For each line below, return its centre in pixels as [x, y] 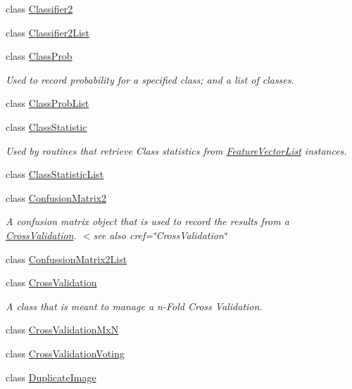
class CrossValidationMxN [62, 330]
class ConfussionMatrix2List [67, 259]
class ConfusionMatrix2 [56, 197]
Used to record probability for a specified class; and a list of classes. [150, 79]
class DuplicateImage [51, 377]
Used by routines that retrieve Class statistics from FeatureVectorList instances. [176, 150]
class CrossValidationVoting [65, 353]
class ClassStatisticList [55, 174]
